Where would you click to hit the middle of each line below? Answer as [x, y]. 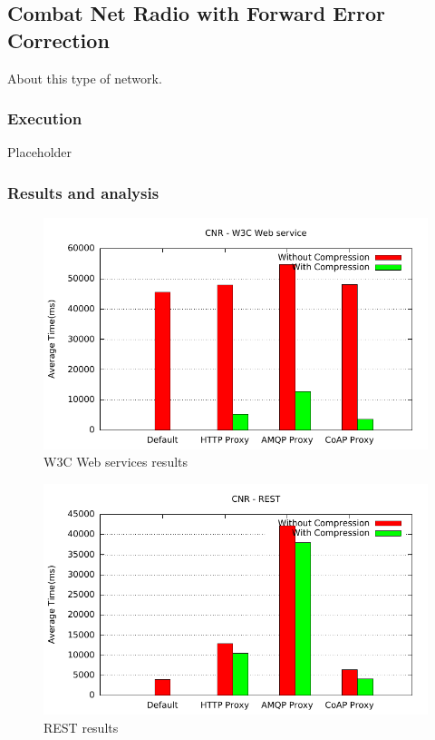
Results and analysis [83, 192]
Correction [58, 39]
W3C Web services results [116, 462]
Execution [45, 118]
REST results [81, 727]
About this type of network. [85, 78]
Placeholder [40, 152]
